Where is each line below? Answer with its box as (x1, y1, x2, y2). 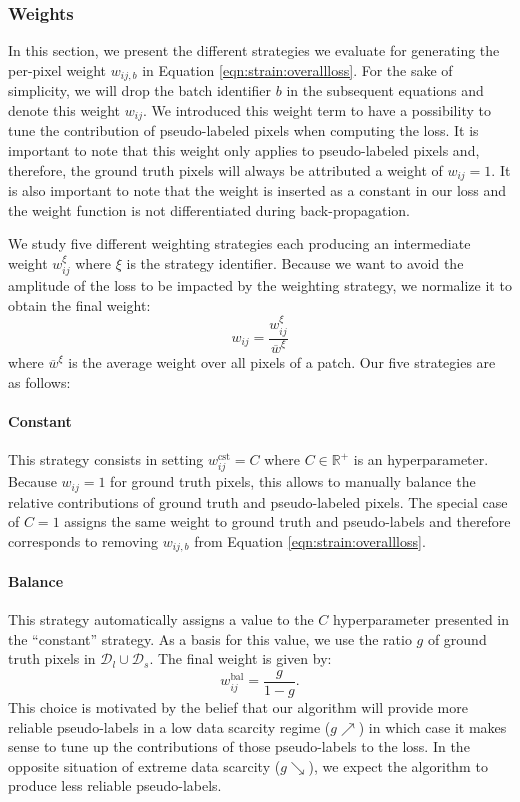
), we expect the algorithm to (308, 755, 488, 776)
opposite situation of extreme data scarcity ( (8, 755, 281, 776)
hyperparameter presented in (333, 609, 510, 630)
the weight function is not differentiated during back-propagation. (8, 199, 410, 220)
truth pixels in (8, 648, 96, 669)
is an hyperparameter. (353, 449, 489, 470)
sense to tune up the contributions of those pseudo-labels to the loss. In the (8, 736, 470, 757)
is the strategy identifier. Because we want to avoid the (126, 252, 464, 273)
